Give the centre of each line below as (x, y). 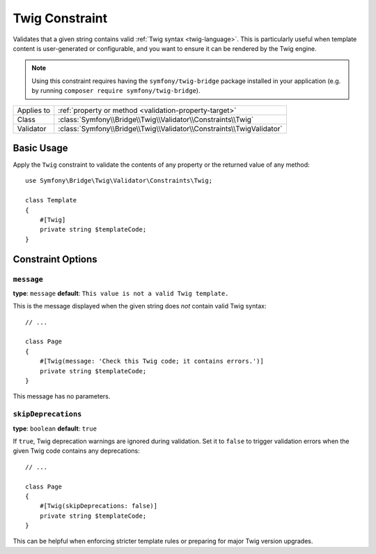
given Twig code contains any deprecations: (76, 451)
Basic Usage (40, 148)
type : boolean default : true (55, 428)
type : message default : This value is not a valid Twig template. (121, 293)
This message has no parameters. (62, 396)
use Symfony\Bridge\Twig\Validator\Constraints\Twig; (119, 181)
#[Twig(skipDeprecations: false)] (99, 506)
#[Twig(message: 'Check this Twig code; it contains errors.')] (151, 361)
